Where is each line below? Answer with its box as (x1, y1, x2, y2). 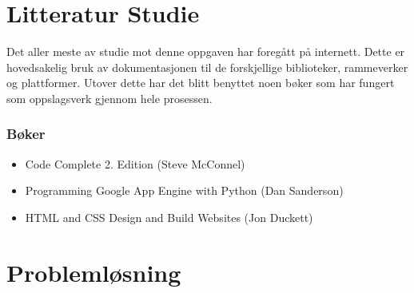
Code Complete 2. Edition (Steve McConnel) (25, 155, 245, 172)
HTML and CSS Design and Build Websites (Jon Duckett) (25, 208, 313, 225)
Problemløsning (6, 255, 181, 288)
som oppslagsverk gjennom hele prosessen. (6, 89, 213, 106)
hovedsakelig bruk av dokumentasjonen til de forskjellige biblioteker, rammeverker (6, 58, 408, 75)
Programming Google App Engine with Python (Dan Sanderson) (25, 182, 344, 199)
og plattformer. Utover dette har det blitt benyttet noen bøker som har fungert (6, 74, 395, 91)
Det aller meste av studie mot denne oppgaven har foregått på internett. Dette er (6, 43, 405, 60)
